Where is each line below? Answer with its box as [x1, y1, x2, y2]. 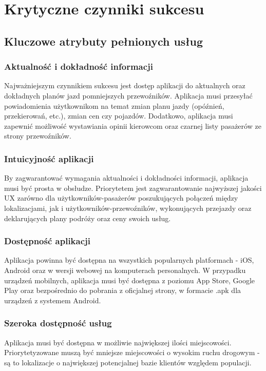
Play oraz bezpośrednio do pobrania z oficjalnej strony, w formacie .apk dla [4, 285, 241, 296]
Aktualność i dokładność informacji [4, 60, 154, 73]
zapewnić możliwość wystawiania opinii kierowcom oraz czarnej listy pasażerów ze [4, 120, 261, 131]
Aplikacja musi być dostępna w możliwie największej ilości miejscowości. [4, 337, 232, 347]
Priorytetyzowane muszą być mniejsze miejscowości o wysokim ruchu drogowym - [4, 347, 260, 358]
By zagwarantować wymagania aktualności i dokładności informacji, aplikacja [4, 172, 249, 183]
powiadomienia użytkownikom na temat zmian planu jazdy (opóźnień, [4, 100, 224, 111]
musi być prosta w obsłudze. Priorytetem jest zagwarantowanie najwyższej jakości [4, 182, 262, 193]
